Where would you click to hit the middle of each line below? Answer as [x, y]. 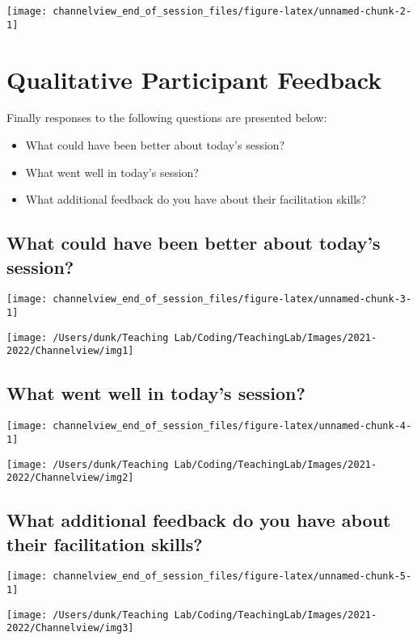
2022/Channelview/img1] [70, 351]
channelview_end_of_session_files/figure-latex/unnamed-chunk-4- [232, 426]
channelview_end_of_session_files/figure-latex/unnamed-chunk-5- [232, 577]
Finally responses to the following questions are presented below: [167, 118]
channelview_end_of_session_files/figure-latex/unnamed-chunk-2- [232, 11]
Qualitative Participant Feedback [194, 79]
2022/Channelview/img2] [70, 478]
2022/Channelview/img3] [70, 628]
